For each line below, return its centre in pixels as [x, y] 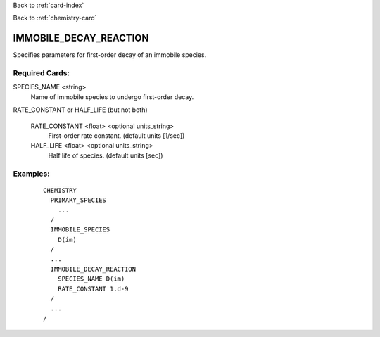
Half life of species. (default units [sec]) [106, 155]
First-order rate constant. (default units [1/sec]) [116, 136]
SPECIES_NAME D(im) [91, 279]
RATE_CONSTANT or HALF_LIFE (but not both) [80, 110]
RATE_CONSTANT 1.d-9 [93, 289]
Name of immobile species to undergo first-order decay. [112, 97]
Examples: [31, 174]
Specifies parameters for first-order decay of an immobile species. [110, 55]
